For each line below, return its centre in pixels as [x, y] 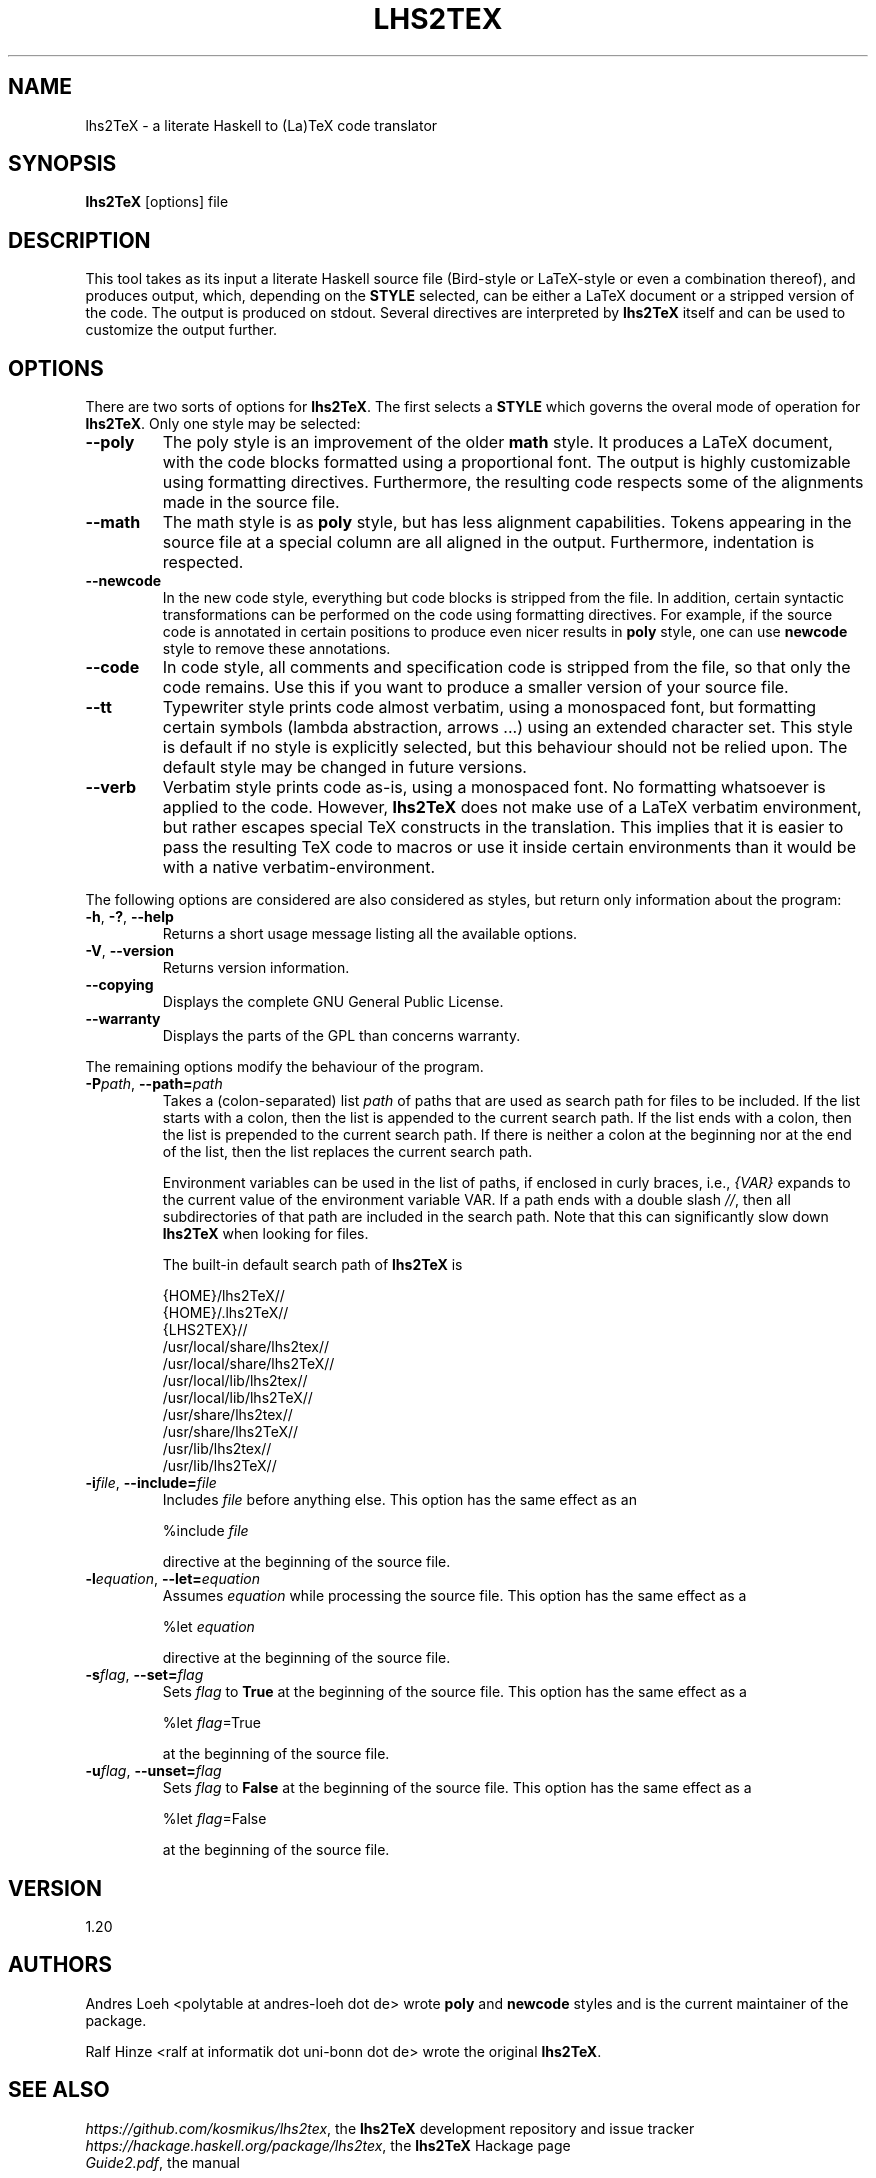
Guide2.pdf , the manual [162, 2162]
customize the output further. [181, 330]
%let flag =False [214, 1819]
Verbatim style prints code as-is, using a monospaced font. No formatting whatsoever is [494, 787]
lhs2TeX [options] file [157, 202]
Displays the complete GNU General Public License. [333, 1002]
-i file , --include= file [151, 1483]
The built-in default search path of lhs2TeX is [312, 1265]
